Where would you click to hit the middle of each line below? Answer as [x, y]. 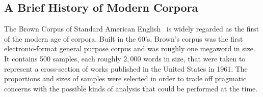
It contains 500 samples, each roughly [63, 58]
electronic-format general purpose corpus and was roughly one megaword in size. [130, 48]
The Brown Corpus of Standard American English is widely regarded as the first [132, 29]
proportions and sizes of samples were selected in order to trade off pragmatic [125, 78]
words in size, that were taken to [194, 58]
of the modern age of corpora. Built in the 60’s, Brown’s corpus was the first [124, 38]
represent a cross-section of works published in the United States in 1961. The [126, 68]
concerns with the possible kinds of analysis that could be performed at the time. [131, 88]
